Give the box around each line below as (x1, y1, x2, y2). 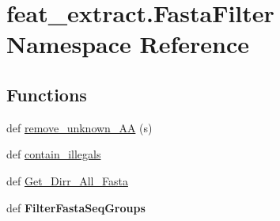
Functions (6, 82, 87, 106)
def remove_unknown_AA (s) (6, 119, 153, 135)
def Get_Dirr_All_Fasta (6, 172, 128, 189)
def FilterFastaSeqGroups (6, 199, 146, 215)
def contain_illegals (6, 146, 101, 162)
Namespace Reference (6, 28, 249, 60)
